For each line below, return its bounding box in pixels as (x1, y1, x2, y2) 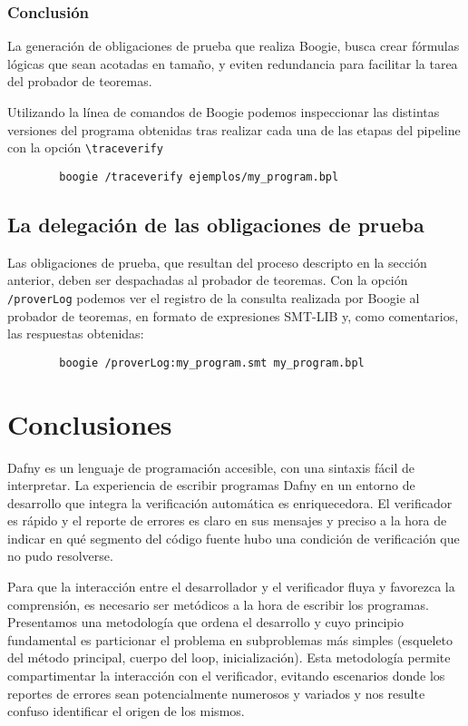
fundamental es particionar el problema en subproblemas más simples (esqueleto (7, 630, 453, 649)
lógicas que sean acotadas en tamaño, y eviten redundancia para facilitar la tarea (7, 54, 458, 73)
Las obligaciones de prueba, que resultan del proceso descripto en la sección (7, 252, 427, 271)
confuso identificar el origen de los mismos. (7, 701, 245, 721)
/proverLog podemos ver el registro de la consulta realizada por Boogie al (7, 288, 420, 307)
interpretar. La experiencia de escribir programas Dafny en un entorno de (7, 476, 415, 495)
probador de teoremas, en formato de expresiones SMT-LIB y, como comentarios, (7, 306, 459, 325)
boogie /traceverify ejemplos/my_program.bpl (59, 170, 339, 183)
